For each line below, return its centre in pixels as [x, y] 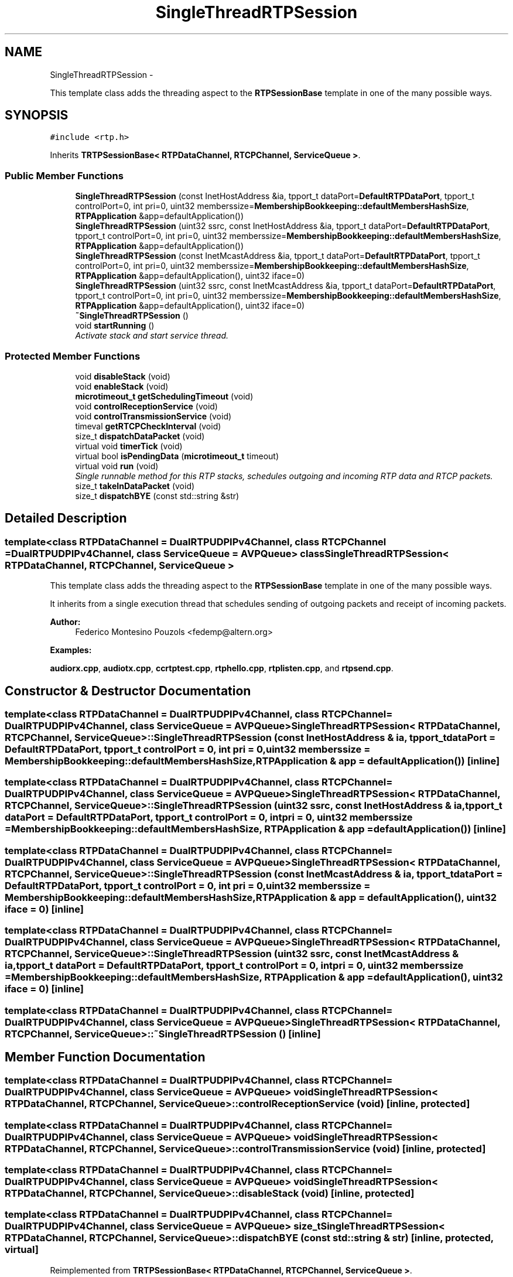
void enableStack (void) [122, 386]
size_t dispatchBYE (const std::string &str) [157, 496]
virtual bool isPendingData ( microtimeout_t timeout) [177, 456]
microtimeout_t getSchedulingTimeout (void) [164, 396]
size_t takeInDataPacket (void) [135, 486]
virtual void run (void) [117, 466]
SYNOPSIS [37, 115]
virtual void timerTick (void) [129, 446]
